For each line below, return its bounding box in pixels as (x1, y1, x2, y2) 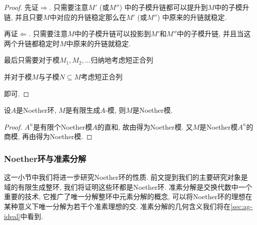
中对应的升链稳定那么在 (50, 11, 127, 22)
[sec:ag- (230, 201, 253, 211)
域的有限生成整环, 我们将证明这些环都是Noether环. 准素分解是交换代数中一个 (4, 181, 253, 192)
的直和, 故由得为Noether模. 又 (97, 121, 193, 132)
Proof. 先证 (4, 2, 39, 12)
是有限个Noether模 (33, 121, 92, 132)
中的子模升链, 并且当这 (177, 28, 251, 39)
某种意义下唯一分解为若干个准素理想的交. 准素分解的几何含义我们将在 (4, 201, 231, 211)
